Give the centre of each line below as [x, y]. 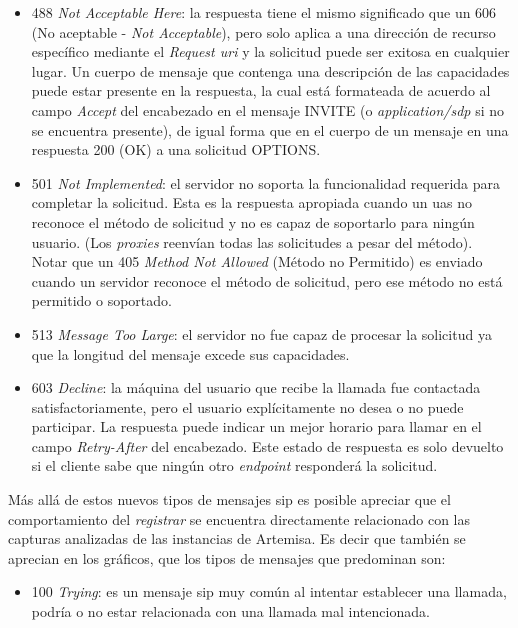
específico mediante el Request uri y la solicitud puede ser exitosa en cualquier [270, 51]
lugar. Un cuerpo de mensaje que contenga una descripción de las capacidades [270, 70]
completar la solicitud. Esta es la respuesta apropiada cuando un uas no [252, 202]
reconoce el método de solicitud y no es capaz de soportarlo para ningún [253, 221]
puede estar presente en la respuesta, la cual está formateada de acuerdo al [261, 90]
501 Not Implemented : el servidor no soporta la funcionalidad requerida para [266, 182]
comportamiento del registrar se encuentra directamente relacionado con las [239, 518]
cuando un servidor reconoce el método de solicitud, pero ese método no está [267, 280]
